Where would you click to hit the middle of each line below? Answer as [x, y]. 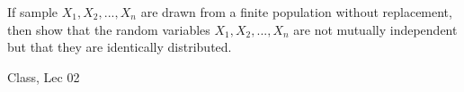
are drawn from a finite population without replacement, [296, 12]
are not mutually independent [375, 29]
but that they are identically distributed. [120, 47]
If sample [33, 12]
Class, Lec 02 [44, 76]
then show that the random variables [109, 29]
